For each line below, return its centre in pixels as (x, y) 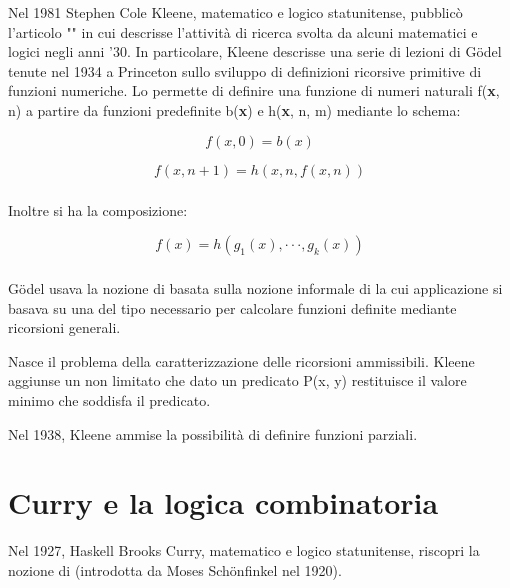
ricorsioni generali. (64, 327)
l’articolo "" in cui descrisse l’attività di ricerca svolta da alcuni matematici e (243, 31)
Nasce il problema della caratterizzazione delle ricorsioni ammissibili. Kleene (241, 360)
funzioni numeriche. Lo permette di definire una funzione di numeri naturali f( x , (254, 90)
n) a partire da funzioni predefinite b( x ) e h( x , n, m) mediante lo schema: (234, 109)
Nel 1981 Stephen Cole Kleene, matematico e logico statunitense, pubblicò (235, 12)
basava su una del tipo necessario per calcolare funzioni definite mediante (232, 307)
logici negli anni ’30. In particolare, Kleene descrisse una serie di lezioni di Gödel (255, 51)
